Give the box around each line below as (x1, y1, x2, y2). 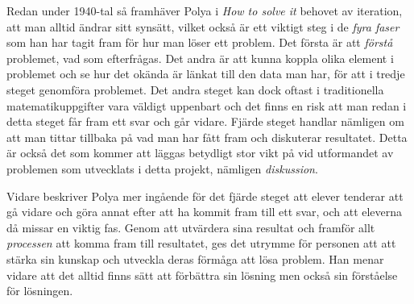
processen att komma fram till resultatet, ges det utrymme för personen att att (6, 235, 396, 252)
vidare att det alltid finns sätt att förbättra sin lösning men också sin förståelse (6, 266, 398, 283)
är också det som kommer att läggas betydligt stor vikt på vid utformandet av (6, 144, 394, 161)
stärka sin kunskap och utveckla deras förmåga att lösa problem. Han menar (6, 250, 384, 267)
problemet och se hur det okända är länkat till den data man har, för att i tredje (6, 65, 405, 82)
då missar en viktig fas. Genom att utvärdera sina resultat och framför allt (6, 219, 375, 235)
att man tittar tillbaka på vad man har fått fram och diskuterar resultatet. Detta (6, 128, 408, 145)
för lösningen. (6, 282, 73, 299)
